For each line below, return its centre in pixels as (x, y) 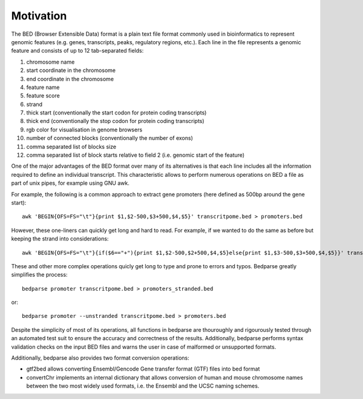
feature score (43, 96)
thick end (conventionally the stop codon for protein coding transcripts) (116, 121)
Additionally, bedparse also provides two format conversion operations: (100, 358)
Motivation (39, 16)
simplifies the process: (39, 275)
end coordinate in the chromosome (70, 79)
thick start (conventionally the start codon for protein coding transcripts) (116, 113)
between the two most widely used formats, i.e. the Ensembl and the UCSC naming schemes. (143, 386)
